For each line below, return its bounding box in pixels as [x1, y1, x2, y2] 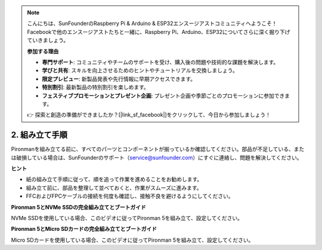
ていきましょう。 [27, 36, 69, 44]
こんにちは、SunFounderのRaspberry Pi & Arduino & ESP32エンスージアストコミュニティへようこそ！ [27, 20, 277, 27]
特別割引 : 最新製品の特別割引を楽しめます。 [42, 84, 149, 91]
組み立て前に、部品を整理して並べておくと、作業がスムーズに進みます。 [26, 184, 202, 191]
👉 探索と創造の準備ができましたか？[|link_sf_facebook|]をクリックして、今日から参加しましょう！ [27, 111, 271, 119]
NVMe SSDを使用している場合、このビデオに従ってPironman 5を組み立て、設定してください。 [11, 214, 243, 221]
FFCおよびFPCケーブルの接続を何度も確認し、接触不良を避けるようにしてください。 [26, 193, 234, 200]
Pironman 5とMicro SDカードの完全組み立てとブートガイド [11, 226, 157, 233]
